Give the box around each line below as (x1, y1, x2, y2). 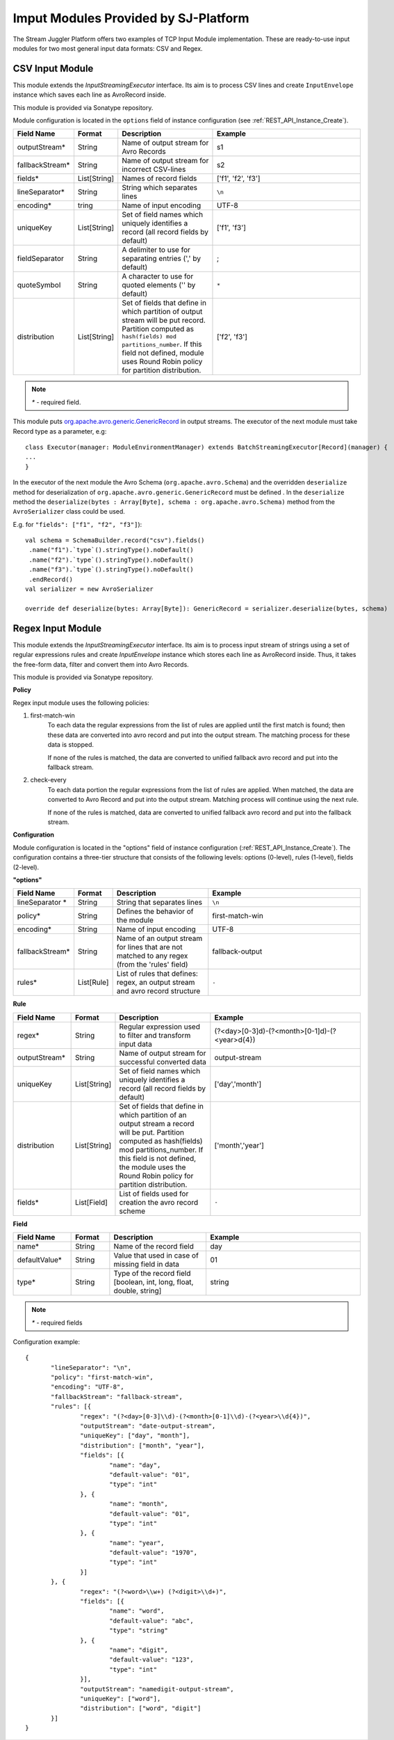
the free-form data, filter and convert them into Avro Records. (13, 660, 189, 668)
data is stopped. (47, 741, 94, 749)
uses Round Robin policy (122, 357, 203, 367)
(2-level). (13, 863, 40, 871)
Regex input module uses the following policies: (13, 698, 149, 706)
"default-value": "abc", (108, 1617, 194, 1624)
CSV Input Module (13, 63, 94, 74)
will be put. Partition (119, 1128, 184, 1137)
